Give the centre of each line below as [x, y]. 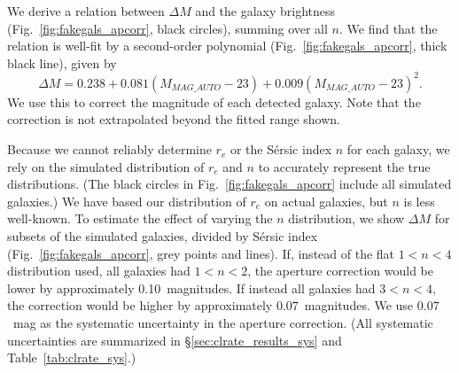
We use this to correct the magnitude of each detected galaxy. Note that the [214, 101]
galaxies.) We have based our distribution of [127, 201]
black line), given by [62, 62]
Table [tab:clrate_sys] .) [72, 357]
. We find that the [388, 28]
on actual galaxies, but [326, 201]
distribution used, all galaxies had [99, 271]
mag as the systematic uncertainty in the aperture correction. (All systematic [223, 322]
